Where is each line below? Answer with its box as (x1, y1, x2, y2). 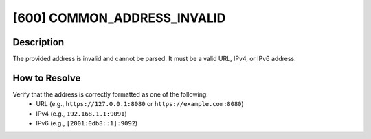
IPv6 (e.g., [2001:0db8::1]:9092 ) (36, 119, 138, 127)
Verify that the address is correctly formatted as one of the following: (12, 90, 209, 99)
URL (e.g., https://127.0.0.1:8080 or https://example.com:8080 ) (36, 100, 244, 108)
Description (12, 36, 65, 48)
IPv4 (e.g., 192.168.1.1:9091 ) (36, 110, 127, 118)
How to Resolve (12, 72, 81, 84)
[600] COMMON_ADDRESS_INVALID (12, 10, 226, 25)
